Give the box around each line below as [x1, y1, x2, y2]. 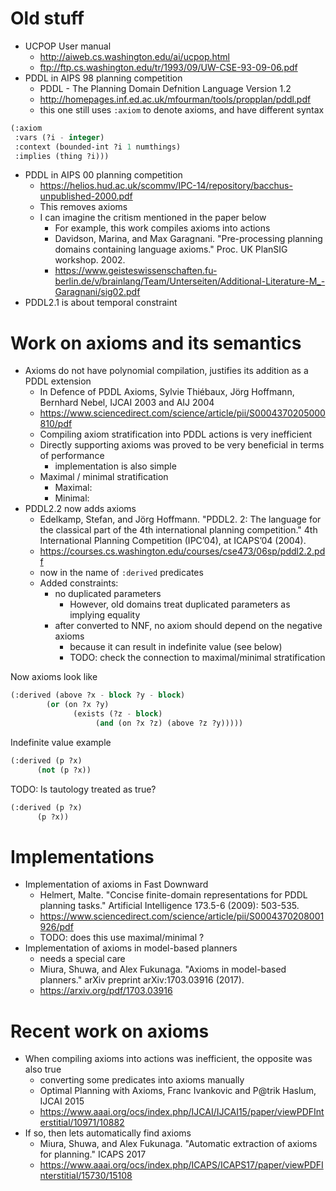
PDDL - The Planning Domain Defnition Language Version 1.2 [39, 82, 292, 94]
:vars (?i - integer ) [14, 132, 105, 142]
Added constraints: [39, 577, 119, 589]
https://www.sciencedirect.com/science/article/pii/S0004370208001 [39, 910, 325, 922]
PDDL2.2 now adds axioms [24, 503, 137, 515]
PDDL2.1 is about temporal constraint [24, 297, 178, 309]
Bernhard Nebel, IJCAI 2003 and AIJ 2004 [39, 397, 215, 409]
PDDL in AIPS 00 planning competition [24, 169, 183, 181]
